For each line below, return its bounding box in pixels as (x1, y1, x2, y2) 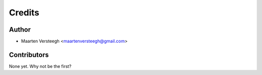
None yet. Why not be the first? (9, 63, 72, 69)
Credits (9, 7, 40, 18)
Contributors (9, 50, 49, 59)
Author (9, 25, 31, 34)
